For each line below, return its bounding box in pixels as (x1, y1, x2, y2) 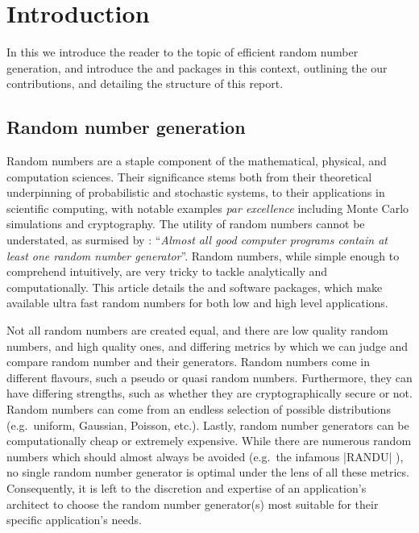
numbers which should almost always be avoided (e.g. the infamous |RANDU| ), (6, 448, 404, 464)
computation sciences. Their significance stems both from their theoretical (6, 168, 372, 185)
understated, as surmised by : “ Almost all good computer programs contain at (6, 231, 388, 248)
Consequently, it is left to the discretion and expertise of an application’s (6, 479, 367, 496)
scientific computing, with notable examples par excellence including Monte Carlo (6, 199, 409, 216)
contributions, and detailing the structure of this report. (6, 75, 284, 92)
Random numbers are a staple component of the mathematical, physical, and (6, 152, 387, 169)
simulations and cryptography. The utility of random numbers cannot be (6, 215, 365, 232)
